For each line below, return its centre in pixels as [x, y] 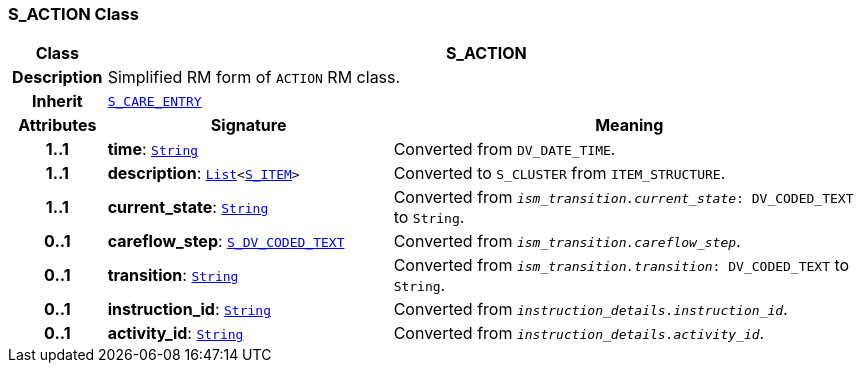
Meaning [629, 125]
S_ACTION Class [73, 14]
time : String [153, 149]
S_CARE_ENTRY [154, 101]
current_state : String [188, 207]
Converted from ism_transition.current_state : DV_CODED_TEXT [623, 197]
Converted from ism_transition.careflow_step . [567, 241]
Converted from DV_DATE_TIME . [504, 149]
